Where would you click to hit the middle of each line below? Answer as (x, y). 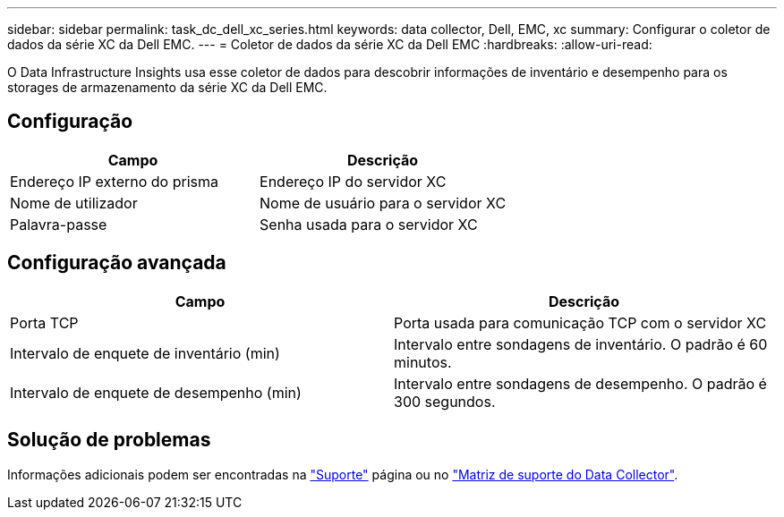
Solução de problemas (109, 440)
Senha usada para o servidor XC (369, 224)
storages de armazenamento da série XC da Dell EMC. (167, 87)
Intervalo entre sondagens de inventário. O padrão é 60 (581, 344)
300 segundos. (445, 401)
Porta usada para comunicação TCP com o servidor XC (580, 322)
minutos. (423, 362)
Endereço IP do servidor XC (353, 181)
